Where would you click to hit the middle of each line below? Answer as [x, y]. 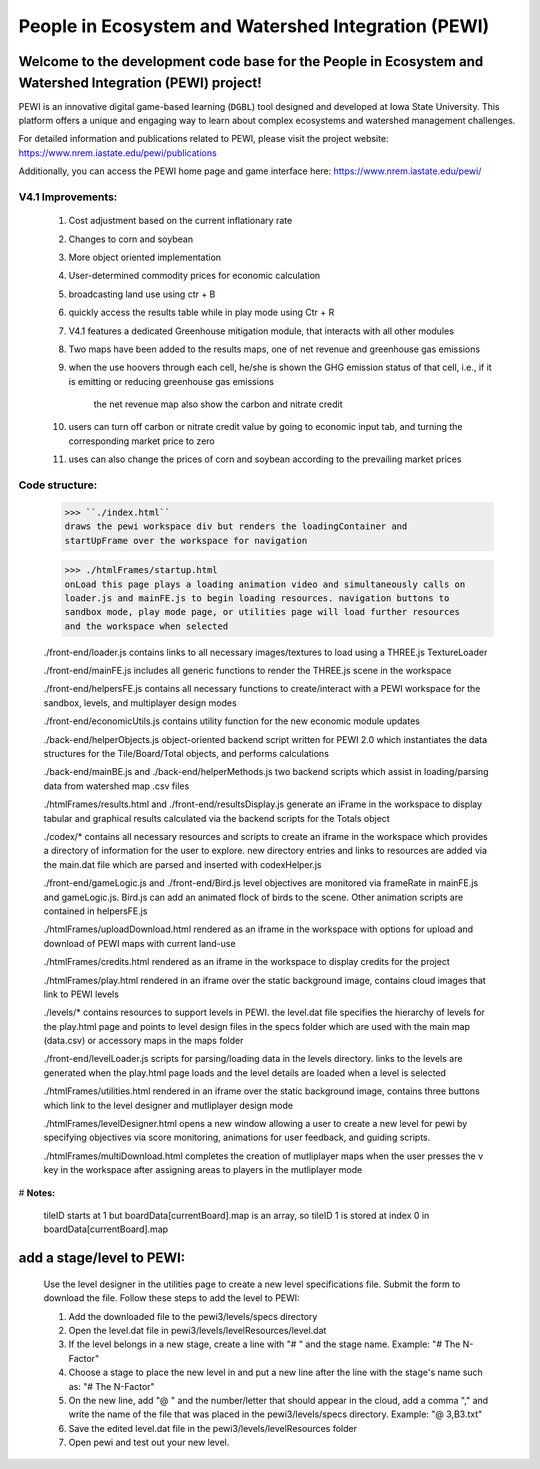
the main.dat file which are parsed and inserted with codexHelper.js [182, 864]
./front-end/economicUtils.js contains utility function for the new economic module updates [231, 721]
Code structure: [58, 485]
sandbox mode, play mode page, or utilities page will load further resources [262, 612]
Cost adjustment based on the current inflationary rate [180, 221]
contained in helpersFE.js [95, 911]
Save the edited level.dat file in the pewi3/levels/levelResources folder [212, 1428]
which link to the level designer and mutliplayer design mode [168, 1105]
